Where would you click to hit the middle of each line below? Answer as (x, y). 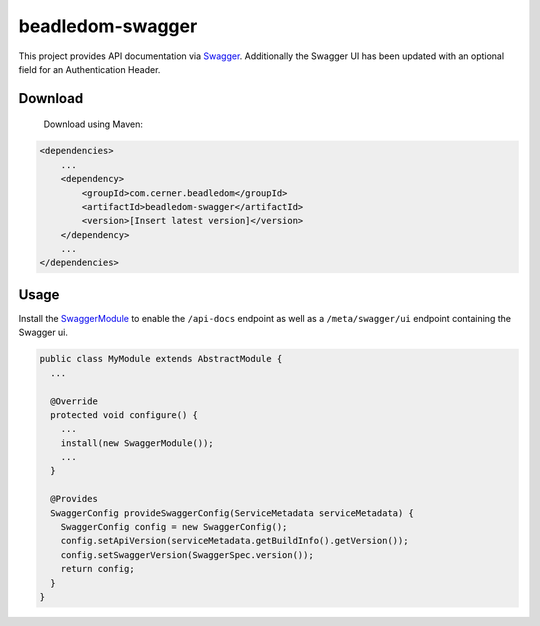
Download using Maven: (93, 124)
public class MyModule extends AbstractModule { (161, 359)
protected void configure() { (124, 414)
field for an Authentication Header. (89, 69)
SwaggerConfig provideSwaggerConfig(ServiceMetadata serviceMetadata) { (232, 513)
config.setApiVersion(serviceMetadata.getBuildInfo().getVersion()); (234, 541)
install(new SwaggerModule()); (137, 443)
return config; (97, 569)
